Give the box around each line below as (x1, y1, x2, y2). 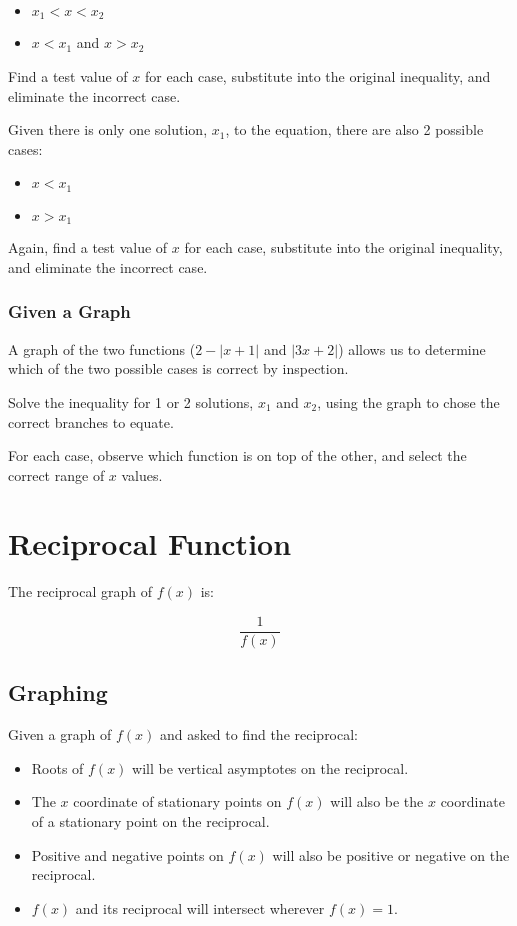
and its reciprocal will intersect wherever (75, 897, 325, 918)
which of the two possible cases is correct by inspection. (8, 358, 349, 379)
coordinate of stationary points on (73, 791, 282, 812)
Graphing (8, 677, 108, 708)
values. (121, 464, 163, 485)
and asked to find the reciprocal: (159, 724, 359, 745)
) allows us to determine (338, 338, 486, 359)
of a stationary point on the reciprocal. (31, 811, 270, 832)
